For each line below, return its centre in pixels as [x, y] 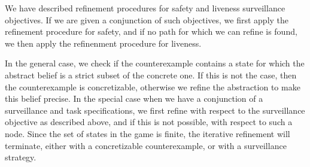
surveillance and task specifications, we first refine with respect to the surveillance [155, 110]
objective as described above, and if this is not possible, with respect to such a [149, 122]
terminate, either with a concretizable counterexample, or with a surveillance [146, 145]
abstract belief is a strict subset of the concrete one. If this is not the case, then [151, 75]
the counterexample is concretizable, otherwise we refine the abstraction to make [153, 86]
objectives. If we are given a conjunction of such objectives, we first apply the [147, 19]
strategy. [21, 157]
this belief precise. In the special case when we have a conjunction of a [134, 98]
